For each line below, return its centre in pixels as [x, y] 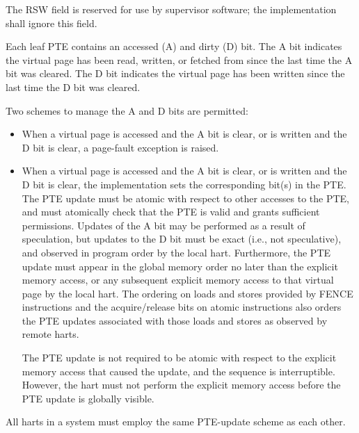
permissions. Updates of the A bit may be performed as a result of [163, 225]
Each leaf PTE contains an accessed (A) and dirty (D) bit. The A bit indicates [174, 46]
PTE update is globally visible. [88, 398]
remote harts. [50, 334]
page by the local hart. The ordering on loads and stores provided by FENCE [188, 293]
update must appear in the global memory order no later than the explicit [180, 266]
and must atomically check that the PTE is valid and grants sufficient [171, 212]
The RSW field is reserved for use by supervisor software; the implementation [171, 9]
